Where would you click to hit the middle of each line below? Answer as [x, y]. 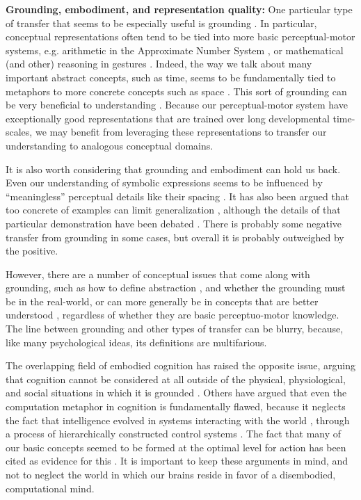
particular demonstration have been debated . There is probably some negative [174, 223]
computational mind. [50, 488]
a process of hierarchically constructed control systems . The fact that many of [174, 434]
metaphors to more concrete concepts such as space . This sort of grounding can [176, 91]
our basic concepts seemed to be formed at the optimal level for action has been [176, 447]
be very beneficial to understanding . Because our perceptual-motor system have [177, 105]
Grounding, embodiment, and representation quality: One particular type [179, 9]
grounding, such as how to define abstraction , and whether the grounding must [176, 288]
